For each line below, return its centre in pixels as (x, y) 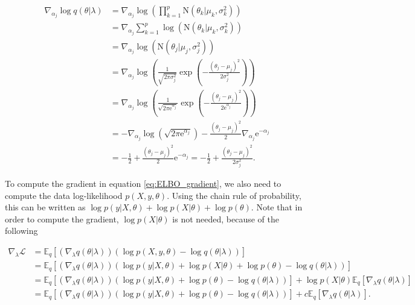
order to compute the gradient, (62, 219)
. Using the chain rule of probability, (234, 195)
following (21, 231)
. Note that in (277, 207)
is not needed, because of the (226, 219)
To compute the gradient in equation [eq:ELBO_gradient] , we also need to (143, 183)
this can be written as (45, 207)
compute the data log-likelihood (64, 195)
